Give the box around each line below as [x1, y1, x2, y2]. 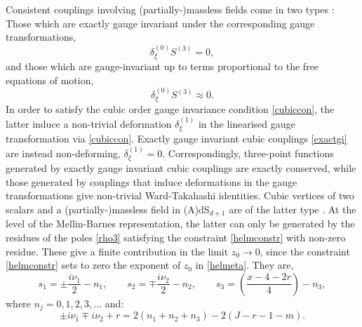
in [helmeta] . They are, [195, 258, 294, 272]
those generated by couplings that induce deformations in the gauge [6, 174, 297, 189]
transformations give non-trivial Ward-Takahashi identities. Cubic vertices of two [6, 188, 354, 203]
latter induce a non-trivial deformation [6, 116, 172, 131]
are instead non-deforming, [6, 145, 121, 160]
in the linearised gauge [198, 116, 295, 131]
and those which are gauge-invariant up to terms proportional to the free [6, 59, 319, 74]
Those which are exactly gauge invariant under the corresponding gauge [6, 15, 315, 30]
